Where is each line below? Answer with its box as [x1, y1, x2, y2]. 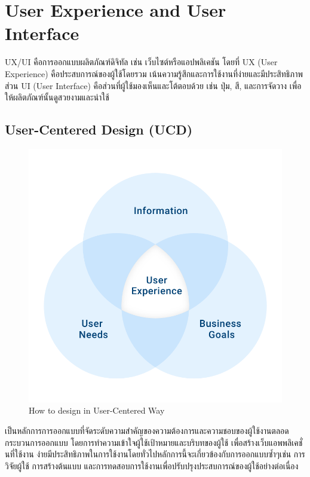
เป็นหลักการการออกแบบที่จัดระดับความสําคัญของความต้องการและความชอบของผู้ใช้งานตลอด [5, 424, 289, 437]
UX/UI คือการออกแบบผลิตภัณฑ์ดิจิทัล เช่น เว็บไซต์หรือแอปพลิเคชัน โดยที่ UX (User [5, 56, 278, 68]
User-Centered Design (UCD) [5, 120, 193, 139]
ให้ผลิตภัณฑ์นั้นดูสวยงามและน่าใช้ [5, 91, 109, 103]
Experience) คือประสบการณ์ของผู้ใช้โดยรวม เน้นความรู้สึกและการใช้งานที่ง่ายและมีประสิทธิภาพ [5, 67, 303, 79]
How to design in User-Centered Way [29, 404, 165, 417]
